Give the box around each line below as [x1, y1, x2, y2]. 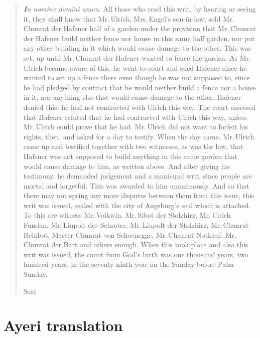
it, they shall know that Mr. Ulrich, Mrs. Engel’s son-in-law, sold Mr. [23, 13, 234, 24]
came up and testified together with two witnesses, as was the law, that [23, 141, 243, 151]
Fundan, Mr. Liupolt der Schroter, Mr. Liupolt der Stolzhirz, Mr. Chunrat [23, 220, 249, 230]
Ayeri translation [4, 315, 123, 335]
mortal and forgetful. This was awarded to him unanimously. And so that [23, 180, 249, 191]
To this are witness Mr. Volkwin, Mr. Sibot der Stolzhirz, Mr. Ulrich [23, 210, 231, 220]
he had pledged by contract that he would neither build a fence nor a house [23, 82, 256, 92]
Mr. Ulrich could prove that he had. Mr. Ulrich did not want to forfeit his [23, 121, 248, 132]
